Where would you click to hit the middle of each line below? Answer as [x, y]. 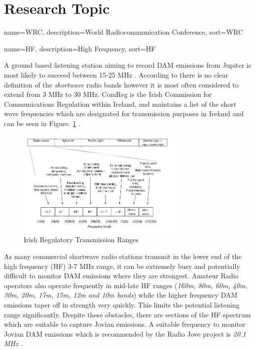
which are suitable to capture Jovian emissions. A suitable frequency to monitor [125, 324]
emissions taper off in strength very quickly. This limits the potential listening [122, 305]
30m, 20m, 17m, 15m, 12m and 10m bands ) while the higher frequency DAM [121, 295]
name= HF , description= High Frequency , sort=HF [80, 48]
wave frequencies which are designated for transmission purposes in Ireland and [124, 113]
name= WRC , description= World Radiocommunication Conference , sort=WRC [124, 32]
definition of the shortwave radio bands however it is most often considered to [121, 84]
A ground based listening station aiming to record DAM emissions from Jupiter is [128, 65]
